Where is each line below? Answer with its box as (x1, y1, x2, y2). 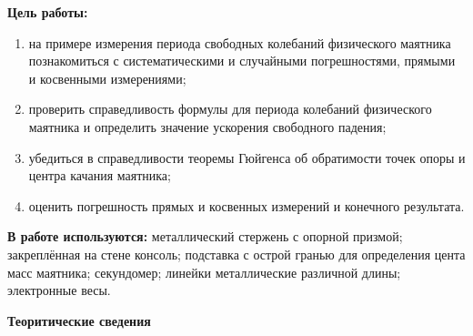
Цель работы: (7, 3, 88, 21)
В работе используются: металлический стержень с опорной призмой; (7, 227, 403, 246)
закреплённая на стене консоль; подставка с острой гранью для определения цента (7, 244, 466, 263)
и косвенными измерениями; (28, 68, 186, 87)
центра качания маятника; (28, 166, 171, 185)
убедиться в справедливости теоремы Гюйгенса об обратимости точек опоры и (28, 148, 466, 167)
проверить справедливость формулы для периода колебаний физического (28, 99, 432, 118)
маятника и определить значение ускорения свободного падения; (28, 117, 387, 136)
